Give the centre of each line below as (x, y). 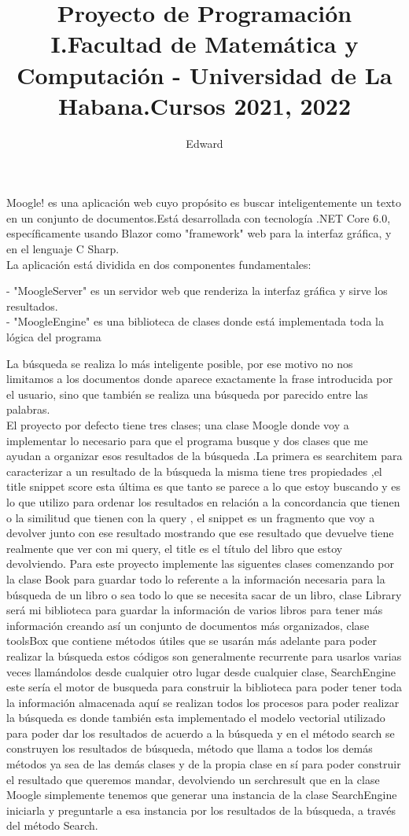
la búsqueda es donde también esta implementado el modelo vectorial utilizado (196, 718)
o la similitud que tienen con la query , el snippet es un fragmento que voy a (191, 517)
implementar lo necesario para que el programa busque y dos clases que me (187, 440)
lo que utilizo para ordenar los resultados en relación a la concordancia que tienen (203, 501)
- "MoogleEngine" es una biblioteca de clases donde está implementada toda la (195, 321)
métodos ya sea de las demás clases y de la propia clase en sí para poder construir (204, 764)
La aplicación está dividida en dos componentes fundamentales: (159, 264)
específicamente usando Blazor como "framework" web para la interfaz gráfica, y (199, 233)
